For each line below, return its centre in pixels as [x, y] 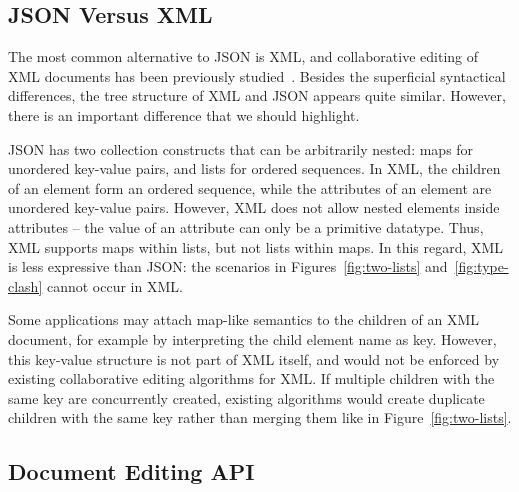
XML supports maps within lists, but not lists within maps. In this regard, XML [256, 246]
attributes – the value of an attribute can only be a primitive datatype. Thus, [246, 226]
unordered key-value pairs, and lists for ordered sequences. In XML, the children [254, 168]
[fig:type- [481, 266]
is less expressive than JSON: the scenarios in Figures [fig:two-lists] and [228, 266]
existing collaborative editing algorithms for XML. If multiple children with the [251, 378]
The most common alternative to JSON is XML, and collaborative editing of [243, 56]
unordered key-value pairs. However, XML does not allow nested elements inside [254, 207]
